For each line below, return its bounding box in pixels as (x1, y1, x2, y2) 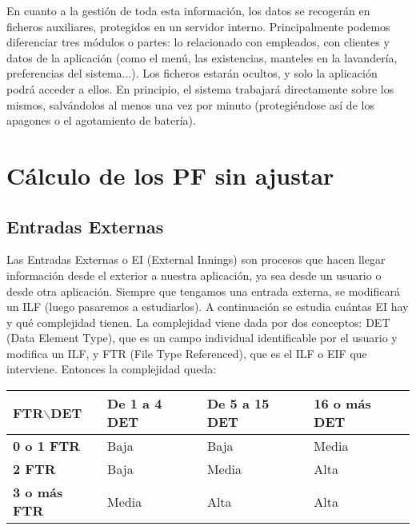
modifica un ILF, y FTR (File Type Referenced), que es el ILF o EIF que (6, 345, 367, 361)
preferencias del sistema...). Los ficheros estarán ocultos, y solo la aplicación (6, 65, 378, 82)
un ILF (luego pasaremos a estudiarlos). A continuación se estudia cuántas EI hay (6, 298, 409, 315)
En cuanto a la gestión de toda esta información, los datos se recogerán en (6, 2, 370, 18)
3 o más (13, 483, 63, 502)
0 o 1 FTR (13, 436, 81, 456)
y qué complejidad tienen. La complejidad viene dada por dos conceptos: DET (6, 313, 390, 330)
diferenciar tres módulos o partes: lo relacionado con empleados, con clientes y (6, 34, 390, 50)
